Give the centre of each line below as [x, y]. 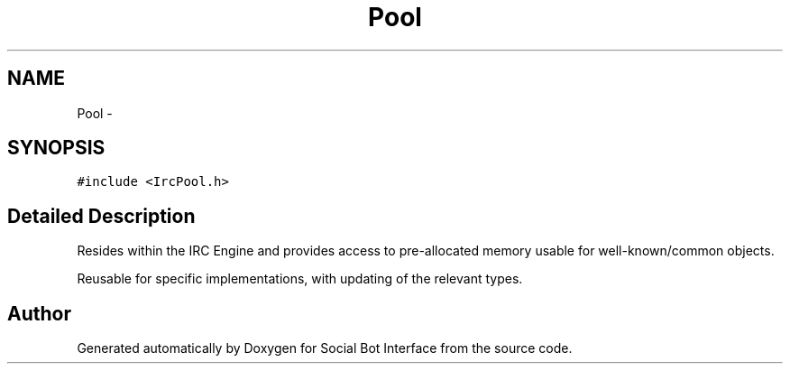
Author [39, 313]
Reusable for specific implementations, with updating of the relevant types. [300, 279]
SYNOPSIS [56, 148]
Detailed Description [101, 216]
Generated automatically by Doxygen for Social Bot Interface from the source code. [325, 348]
